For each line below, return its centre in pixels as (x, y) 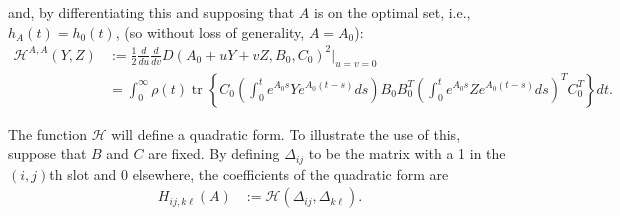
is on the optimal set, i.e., (392, 12)
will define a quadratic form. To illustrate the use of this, (286, 133)
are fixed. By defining (214, 153)
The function (47, 133)
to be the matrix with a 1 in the (407, 153)
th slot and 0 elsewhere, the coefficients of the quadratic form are (249, 173)
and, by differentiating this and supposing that (151, 12)
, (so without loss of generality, (210, 31)
